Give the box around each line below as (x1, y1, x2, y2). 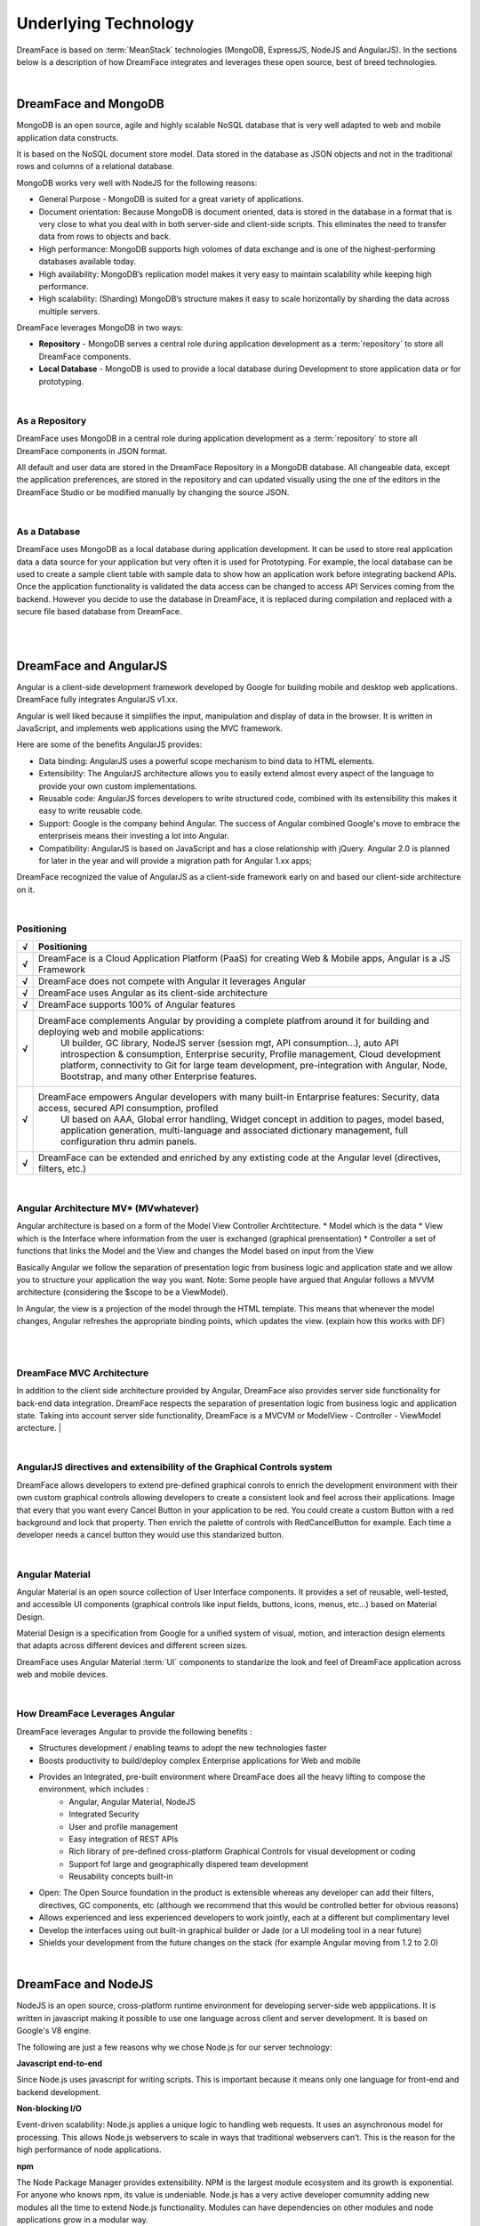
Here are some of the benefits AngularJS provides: (16, 739, 203, 750)
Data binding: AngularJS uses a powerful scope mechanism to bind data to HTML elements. (38, 755, 375, 766)
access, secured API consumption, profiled (37, 1102, 219, 1115)
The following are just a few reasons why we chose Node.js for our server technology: (16, 2042, 332, 2052)
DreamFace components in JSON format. (16, 445, 168, 456)
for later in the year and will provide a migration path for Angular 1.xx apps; (38, 856, 313, 865)
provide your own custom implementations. (38, 780, 197, 792)
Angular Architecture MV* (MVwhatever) (16, 1202, 199, 1215)
